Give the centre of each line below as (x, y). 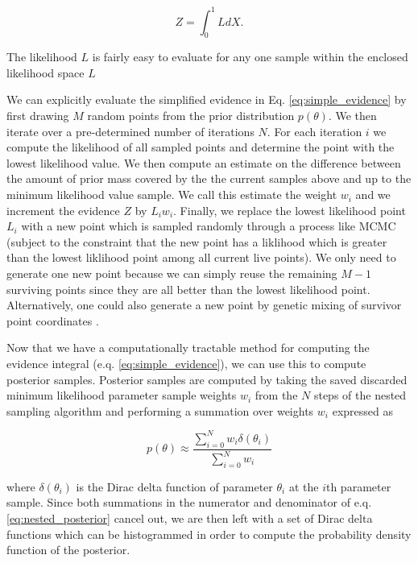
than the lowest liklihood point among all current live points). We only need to (201, 257)
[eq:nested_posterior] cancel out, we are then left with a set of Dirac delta (190, 518)
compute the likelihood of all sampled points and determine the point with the (201, 147)
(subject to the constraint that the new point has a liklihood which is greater (197, 241)
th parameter (358, 486)
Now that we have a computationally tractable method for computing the (188, 348)
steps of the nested (360, 395)
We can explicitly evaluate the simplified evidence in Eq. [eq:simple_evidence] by (207, 99)
